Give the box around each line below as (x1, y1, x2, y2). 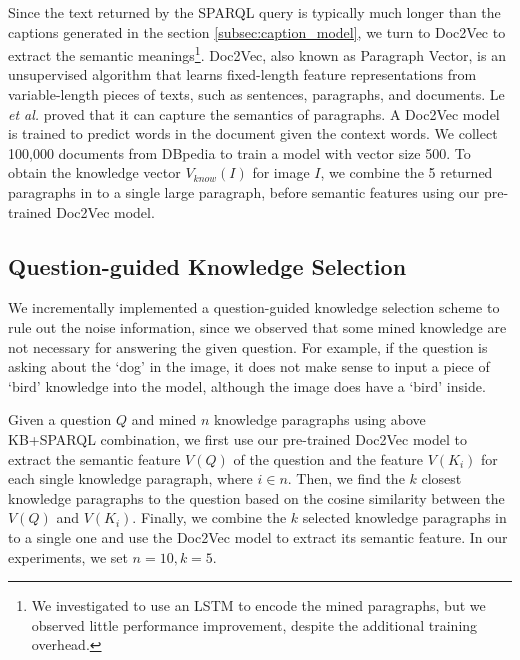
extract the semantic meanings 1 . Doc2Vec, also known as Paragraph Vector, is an (8, 42, 506, 65)
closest (421, 468, 462, 489)
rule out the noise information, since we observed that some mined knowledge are (8, 316, 507, 337)
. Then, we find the (287, 468, 405, 489)
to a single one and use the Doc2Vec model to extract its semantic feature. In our (8, 526, 508, 547)
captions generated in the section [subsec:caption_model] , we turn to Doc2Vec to (8, 21, 506, 42)
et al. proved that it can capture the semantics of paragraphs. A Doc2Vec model (8, 103, 500, 124)
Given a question (8, 409, 112, 430)
